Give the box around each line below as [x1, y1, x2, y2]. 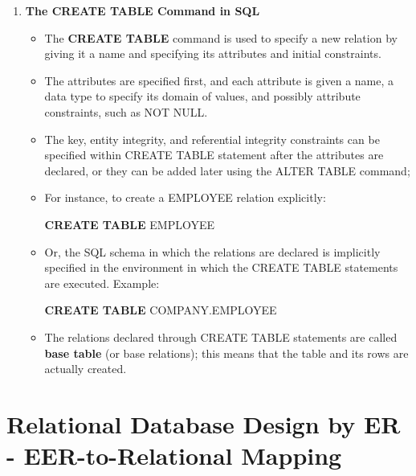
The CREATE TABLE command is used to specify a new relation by [44, 29, 398, 46]
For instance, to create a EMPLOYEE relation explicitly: [44, 189, 326, 206]
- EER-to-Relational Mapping [6, 439, 342, 472]
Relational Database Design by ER [6, 407, 401, 440]
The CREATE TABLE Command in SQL [25, 2, 260, 18]
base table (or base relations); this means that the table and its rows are [44, 344, 409, 361]
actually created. [44, 360, 127, 377]
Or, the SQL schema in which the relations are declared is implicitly [44, 243, 381, 260]
